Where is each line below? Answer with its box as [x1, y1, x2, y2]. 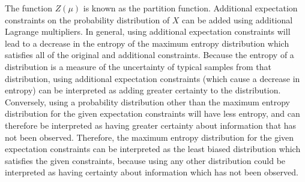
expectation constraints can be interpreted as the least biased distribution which [5, 142, 301, 155]
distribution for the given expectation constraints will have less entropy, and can [5, 107, 300, 120]
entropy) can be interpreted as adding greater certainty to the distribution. [5, 84, 281, 96]
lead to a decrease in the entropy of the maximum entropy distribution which [5, 37, 289, 49]
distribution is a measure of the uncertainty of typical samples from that [5, 60, 271, 72]
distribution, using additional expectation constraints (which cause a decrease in [5, 72, 300, 84]
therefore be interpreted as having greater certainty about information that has [5, 119, 297, 131]
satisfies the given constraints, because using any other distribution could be [5, 154, 286, 166]
